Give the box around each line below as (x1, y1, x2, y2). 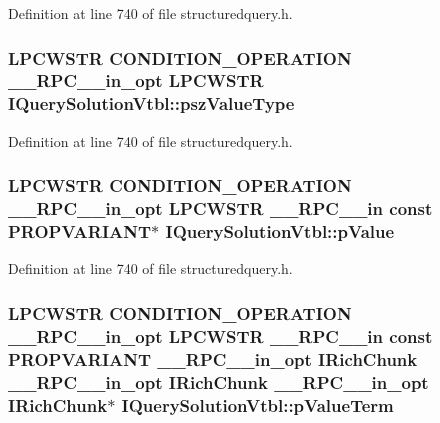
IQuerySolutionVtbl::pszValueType (8, 91, 295, 116)
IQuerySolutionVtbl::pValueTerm (121, 392, 394, 417)
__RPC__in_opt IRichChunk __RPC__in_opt (8, 369, 429, 394)
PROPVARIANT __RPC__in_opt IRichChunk (8, 346, 418, 371)
